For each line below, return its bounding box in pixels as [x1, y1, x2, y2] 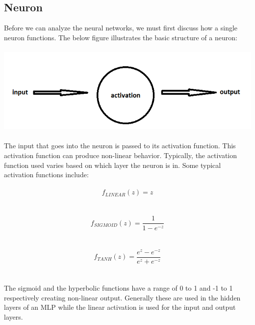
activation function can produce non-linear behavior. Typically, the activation [4, 150, 237, 160]
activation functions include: [4, 169, 89, 180]
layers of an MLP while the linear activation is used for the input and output [4, 302, 236, 312]
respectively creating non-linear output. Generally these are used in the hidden [4, 292, 241, 302]
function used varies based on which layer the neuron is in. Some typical [4, 160, 221, 170]
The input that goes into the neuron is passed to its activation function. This [4, 140, 236, 151]
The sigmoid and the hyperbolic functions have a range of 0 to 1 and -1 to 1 [4, 283, 233, 293]
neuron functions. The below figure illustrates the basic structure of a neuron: [4, 32, 237, 42]
